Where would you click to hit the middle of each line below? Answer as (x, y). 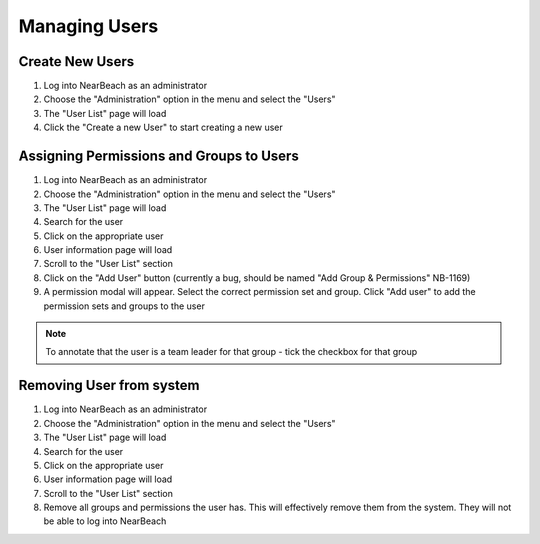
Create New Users (76, 61)
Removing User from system (109, 385)
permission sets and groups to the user (124, 306)
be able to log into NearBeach (105, 521)
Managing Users (88, 26)
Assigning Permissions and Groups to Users (158, 156)
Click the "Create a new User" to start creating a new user (163, 127)
